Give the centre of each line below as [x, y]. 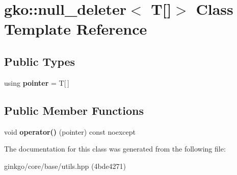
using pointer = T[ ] [37, 82]
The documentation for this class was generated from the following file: [115, 149]
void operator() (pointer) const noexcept [70, 131]
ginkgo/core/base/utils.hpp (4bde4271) [65, 166]
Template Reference [76, 29]
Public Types [40, 61]
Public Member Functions [74, 110]
